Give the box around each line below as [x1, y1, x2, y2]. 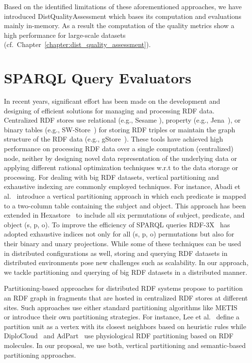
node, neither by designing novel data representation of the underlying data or [4, 153, 237, 163]
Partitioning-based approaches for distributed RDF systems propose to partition [4, 283, 243, 293]
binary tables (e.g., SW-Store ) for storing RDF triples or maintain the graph [4, 124, 235, 134]
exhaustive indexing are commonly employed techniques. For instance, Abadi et [4, 181, 241, 191]
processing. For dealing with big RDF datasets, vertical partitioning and [4, 172, 219, 182]
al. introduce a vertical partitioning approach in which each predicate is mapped [4, 191, 246, 201]
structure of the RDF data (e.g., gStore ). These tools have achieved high [4, 134, 223, 144]
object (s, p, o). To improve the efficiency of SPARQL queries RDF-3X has [4, 219, 230, 229]
